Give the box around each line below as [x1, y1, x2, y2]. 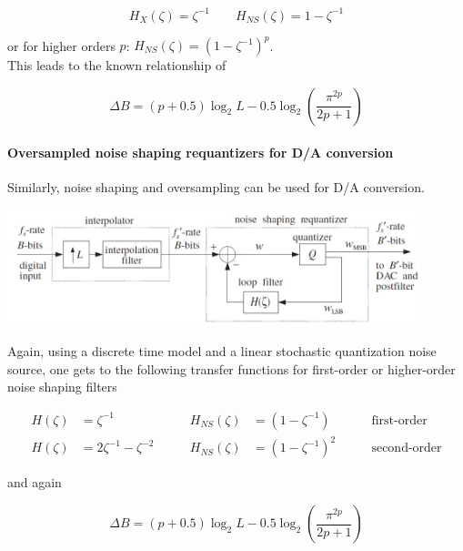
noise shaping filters [7, 377, 117, 396]
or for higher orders [7, 36, 116, 54]
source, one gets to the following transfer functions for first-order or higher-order [7, 359, 456, 378]
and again [7, 473, 62, 492]
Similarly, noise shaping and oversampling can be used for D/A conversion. [7, 178, 425, 197]
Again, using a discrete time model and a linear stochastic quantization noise [7, 342, 437, 361]
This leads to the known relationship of [7, 56, 226, 74]
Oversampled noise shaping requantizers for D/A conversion [7, 143, 394, 162]
